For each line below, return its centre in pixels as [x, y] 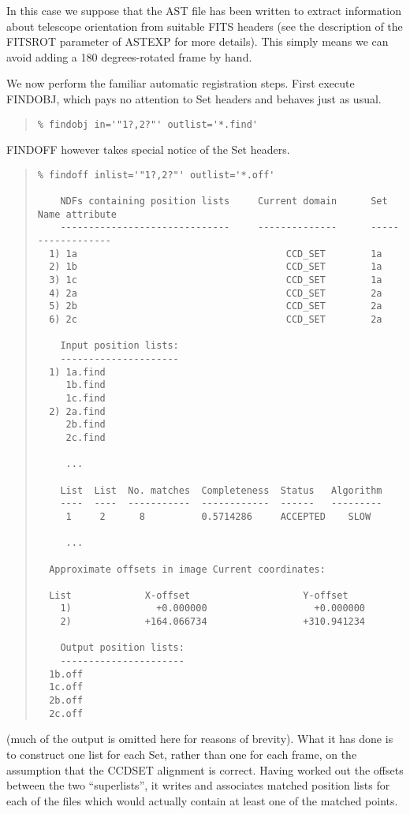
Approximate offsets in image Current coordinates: [187, 569]
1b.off [66, 674]
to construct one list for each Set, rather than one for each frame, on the [182, 754]
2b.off [66, 701]
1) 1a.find [77, 372]
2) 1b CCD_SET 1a [216, 267]
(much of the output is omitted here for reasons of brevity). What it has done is [200, 739]
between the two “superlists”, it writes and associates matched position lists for [198, 785]
